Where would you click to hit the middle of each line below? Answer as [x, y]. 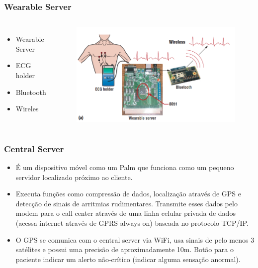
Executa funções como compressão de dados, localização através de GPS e [128, 194]
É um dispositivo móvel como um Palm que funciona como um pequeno [125, 167]
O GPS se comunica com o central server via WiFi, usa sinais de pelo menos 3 [135, 239]
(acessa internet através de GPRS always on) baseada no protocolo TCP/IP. [132, 223]
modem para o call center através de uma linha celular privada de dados [126, 213]
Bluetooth [31, 92]
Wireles [27, 109]
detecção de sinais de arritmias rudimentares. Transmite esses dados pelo [127, 203]
